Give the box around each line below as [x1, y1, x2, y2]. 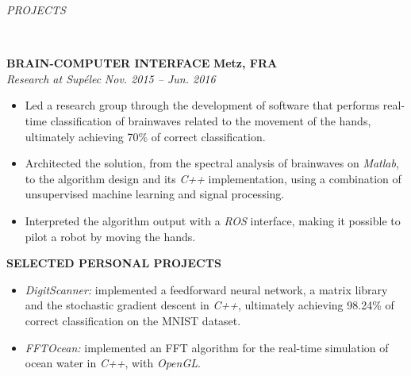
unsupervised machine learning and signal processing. [25, 186, 285, 202]
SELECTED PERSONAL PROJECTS [6, 255, 221, 271]
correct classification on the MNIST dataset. [25, 312, 241, 328]
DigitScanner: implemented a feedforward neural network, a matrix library [25, 281, 388, 297]
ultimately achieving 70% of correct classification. [25, 128, 266, 144]
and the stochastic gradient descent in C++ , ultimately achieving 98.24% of [25, 297, 394, 313]
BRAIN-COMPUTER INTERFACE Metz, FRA [6, 55, 278, 71]
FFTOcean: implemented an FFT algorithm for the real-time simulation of [25, 339, 389, 355]
